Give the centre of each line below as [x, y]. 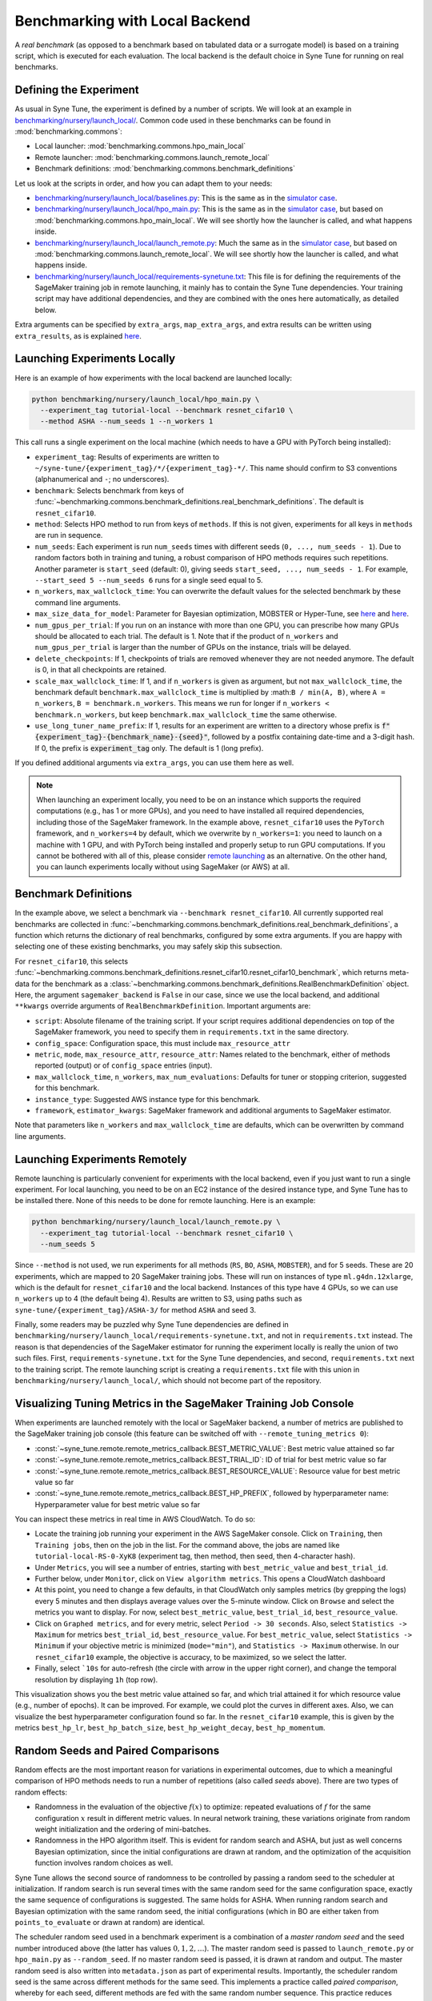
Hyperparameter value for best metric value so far [117, 1504]
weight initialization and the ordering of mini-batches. [123, 1829]
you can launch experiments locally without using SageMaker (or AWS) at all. [163, 867]
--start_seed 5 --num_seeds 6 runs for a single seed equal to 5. [149, 580]
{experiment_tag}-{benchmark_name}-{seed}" [121, 737]
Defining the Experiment [77, 90]
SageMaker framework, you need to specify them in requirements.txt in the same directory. [192, 1032]
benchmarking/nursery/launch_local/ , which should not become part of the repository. [168, 1381]
